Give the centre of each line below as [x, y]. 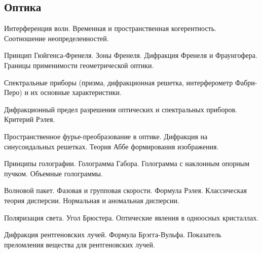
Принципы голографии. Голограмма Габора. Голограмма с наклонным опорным [127, 163]
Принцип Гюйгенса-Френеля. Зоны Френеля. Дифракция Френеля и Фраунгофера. [131, 55]
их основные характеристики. [76, 92]
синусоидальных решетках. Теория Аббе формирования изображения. [111, 146]
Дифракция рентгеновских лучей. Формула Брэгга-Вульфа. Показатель [113, 234]
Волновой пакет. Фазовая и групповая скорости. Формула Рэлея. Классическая [125, 190]
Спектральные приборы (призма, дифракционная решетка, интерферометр [119, 82]
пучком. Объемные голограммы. [53, 173]
